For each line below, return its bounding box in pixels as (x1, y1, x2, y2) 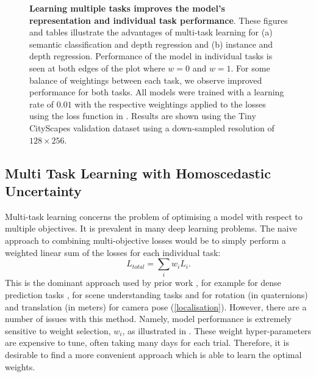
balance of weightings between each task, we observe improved (29, 73, 262, 86)
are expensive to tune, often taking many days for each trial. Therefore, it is (5, 336, 289, 349)
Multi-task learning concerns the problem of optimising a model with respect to (5, 210, 303, 222)
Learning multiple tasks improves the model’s (29, 2, 225, 14)
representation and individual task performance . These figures (29, 13, 288, 26)
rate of (29, 97, 54, 110)
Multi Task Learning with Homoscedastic (5, 163, 271, 182)
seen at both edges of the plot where (29, 61, 165, 74)
